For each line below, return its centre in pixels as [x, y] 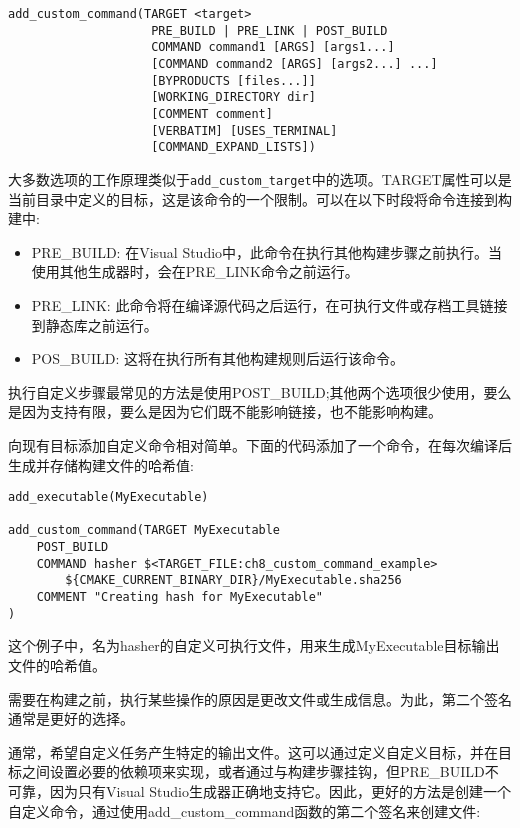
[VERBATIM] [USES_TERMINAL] [244, 130]
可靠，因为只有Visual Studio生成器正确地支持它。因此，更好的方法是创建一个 [259, 790]
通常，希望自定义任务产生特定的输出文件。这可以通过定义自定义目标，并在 [253, 751]
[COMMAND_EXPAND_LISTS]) [233, 147]
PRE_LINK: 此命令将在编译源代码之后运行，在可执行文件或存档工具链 [262, 304]
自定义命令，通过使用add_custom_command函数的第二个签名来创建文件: [244, 810]
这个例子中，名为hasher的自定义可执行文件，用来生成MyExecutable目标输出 [254, 645]
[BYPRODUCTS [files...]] [233, 80]
